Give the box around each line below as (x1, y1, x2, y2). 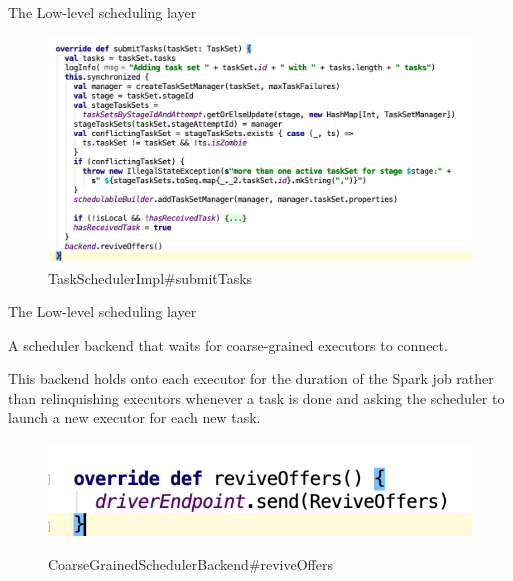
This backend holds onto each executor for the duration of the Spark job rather (8, 368, 494, 389)
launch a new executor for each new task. (8, 407, 261, 428)
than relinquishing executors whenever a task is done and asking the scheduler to (8, 387, 505, 408)
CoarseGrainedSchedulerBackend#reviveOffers (48, 554, 333, 575)
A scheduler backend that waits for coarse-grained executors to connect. (8, 334, 448, 355)
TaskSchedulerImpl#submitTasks (48, 267, 253, 288)
